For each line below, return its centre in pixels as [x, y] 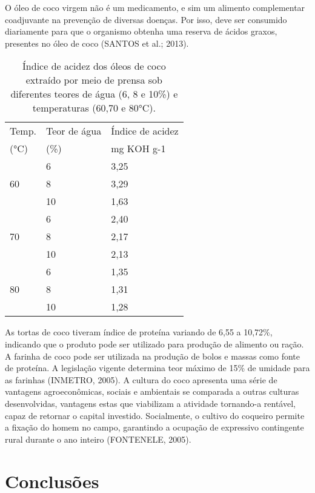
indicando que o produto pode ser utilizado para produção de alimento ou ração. [154, 344]
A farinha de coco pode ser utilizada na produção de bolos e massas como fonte [152, 356]
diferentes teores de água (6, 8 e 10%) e [94, 94]
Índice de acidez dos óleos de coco [94, 66]
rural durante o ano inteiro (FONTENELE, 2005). [98, 439]
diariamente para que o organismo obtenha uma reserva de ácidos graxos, [141, 31]
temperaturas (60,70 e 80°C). [94, 108]
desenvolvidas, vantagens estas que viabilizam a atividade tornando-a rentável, [150, 403]
